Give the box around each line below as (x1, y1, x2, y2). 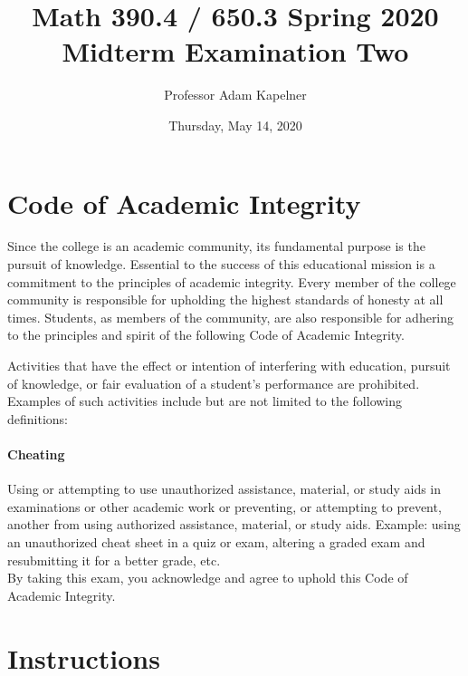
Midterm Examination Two (62, 33, 409, 70)
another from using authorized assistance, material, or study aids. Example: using (7, 515, 461, 534)
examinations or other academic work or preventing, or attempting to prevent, (7, 497, 442, 516)
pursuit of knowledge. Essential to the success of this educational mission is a (7, 255, 435, 274)
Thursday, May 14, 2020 (168, 115, 302, 134)
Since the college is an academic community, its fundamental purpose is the (7, 237, 425, 256)
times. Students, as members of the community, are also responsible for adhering (7, 307, 454, 326)
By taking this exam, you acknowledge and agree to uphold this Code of (7, 568, 408, 587)
